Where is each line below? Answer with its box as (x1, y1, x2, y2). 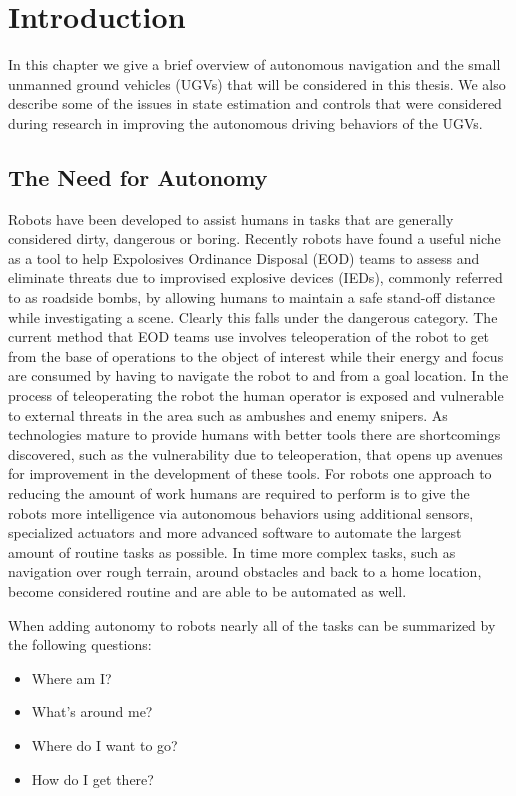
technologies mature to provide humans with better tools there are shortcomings (8, 424, 501, 445)
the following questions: (8, 634, 152, 655)
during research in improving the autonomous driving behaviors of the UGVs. (8, 112, 483, 133)
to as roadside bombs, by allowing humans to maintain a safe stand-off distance (8, 287, 496, 308)
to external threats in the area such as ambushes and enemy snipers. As (8, 404, 448, 425)
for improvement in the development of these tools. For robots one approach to (8, 463, 492, 484)
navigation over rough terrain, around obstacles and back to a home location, (8, 561, 482, 582)
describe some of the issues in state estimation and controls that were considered (8, 93, 502, 114)
